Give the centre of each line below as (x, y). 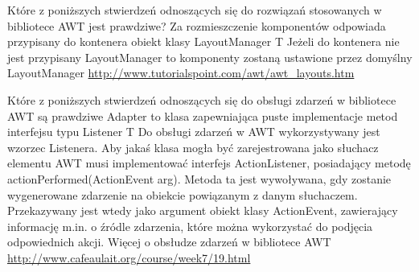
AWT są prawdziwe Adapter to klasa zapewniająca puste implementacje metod (203, 115)
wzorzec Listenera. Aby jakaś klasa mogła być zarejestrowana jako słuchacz (193, 147)
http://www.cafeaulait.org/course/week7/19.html (129, 257)
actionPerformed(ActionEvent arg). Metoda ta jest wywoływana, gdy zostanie (199, 178)
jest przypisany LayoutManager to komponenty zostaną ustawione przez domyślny (210, 57)
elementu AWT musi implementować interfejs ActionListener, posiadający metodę (209, 163)
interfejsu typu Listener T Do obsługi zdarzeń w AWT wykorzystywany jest (194, 132)
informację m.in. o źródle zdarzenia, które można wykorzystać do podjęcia (190, 226)
